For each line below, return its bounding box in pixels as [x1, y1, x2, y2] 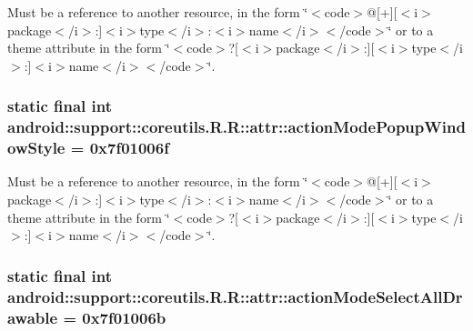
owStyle [7, 136, 65, 159]
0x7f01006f [89, 136, 169, 159]
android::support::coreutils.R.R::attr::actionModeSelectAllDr [7, 285, 463, 307]
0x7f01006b [82, 306, 166, 328]
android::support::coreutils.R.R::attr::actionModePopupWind [7, 115, 466, 138]
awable [7, 306, 58, 328]
